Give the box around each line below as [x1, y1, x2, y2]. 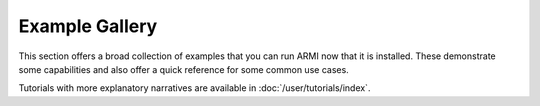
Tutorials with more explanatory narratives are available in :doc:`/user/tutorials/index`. [18, 82, 371, 94]
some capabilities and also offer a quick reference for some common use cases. [18, 63, 349, 75]
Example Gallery [18, 15, 158, 37]
